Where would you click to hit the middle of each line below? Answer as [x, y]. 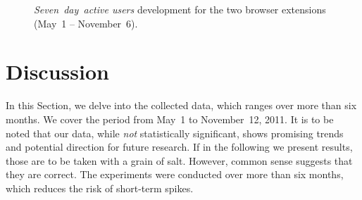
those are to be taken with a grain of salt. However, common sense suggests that [179, 160]
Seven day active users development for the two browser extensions [180, 9]
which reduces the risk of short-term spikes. [100, 188]
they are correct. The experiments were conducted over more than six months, [175, 174]
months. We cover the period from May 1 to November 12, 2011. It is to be [170, 119]
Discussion [57, 71]
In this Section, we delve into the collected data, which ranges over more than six [181, 105]
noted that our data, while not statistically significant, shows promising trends [175, 133]
